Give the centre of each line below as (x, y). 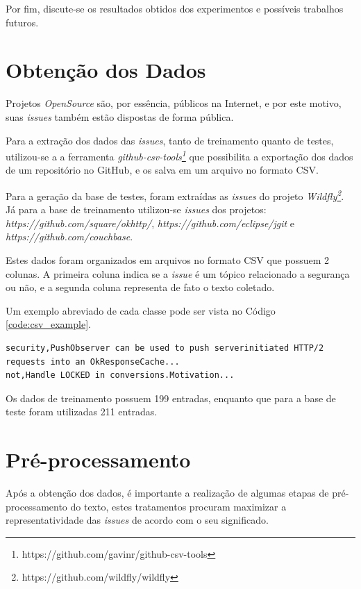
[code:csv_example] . (48, 324)
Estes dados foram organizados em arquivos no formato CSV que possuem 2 (167, 259)
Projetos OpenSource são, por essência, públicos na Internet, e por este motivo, (174, 103)
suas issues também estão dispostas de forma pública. (120, 116)
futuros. (22, 22)
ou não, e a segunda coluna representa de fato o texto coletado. (140, 287)
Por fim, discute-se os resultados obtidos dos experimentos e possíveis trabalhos (175, 8)
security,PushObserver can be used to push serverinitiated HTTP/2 (165, 348)
